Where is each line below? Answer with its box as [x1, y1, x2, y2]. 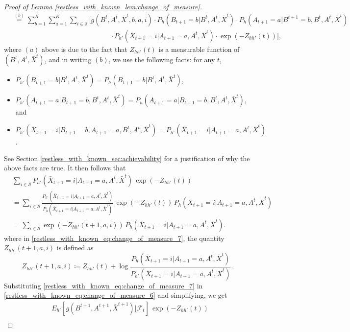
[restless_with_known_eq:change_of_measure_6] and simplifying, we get [4, 290, 227, 300]
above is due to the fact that [42, 44, 127, 54]
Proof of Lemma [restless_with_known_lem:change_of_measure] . [4, 1, 202, 11]
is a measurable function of [158, 44, 240, 54]
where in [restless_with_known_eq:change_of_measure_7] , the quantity [4, 233, 225, 243]
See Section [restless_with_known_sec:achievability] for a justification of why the [4, 153, 250, 163]
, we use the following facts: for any [108, 54, 215, 65]
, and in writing [44, 54, 92, 65]
